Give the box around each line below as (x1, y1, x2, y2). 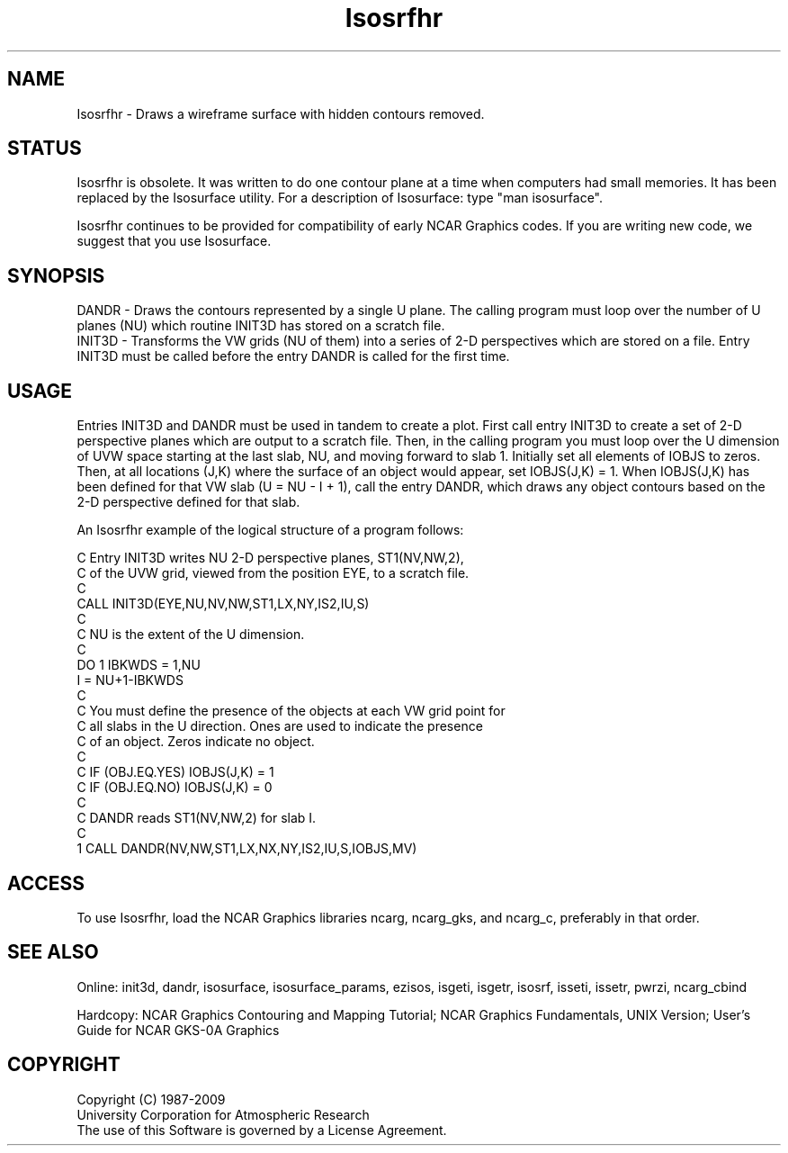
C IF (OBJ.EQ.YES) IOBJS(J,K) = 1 (76, 764, 274, 780)
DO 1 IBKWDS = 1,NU (76, 657, 201, 673)
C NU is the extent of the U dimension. (76, 626, 305, 643)
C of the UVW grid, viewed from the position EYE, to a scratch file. (76, 565, 470, 581)
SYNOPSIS (7, 264, 105, 287)
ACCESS (7, 871, 85, 895)
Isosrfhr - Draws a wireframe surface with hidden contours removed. (76, 105, 485, 122)
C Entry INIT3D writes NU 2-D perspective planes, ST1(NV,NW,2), (76, 550, 464, 566)
